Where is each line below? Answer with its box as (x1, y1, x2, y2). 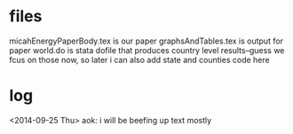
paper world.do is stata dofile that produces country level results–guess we (9, 44, 285, 55)
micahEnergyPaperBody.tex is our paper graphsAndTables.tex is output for (9, 35, 284, 46)
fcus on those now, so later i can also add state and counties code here (9, 54, 270, 65)
